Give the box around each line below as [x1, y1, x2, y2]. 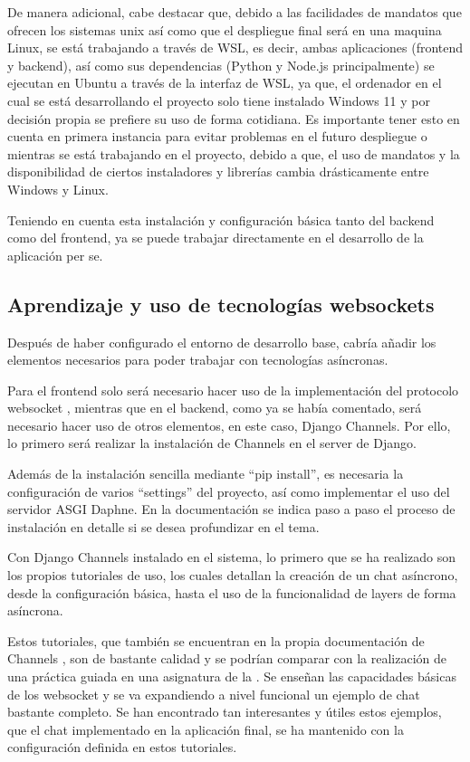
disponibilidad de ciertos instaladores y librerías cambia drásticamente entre [7, 162, 429, 181]
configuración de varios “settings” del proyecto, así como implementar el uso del [7, 481, 450, 500]
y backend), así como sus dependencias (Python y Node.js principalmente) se [7, 55, 435, 74]
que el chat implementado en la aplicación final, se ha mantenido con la [7, 719, 404, 738]
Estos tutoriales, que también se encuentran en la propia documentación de [7, 631, 425, 650]
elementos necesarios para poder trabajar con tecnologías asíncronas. [7, 350, 388, 369]
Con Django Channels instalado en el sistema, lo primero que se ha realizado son [7, 548, 456, 567]
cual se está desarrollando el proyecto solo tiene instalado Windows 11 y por [7, 90, 430, 110]
